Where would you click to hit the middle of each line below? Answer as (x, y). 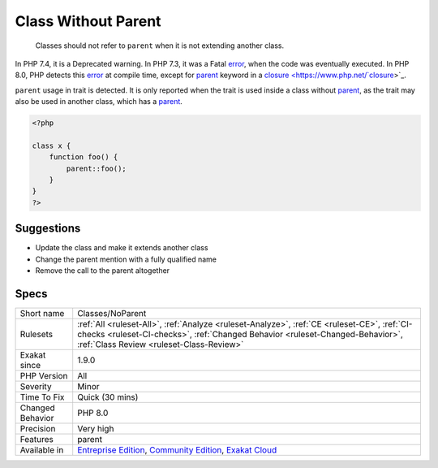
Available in (42, 450)
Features (37, 440)
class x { (52, 145)
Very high (96, 429)
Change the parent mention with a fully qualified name (126, 259)
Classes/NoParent (112, 314)
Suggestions (48, 229)
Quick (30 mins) (108, 397)
